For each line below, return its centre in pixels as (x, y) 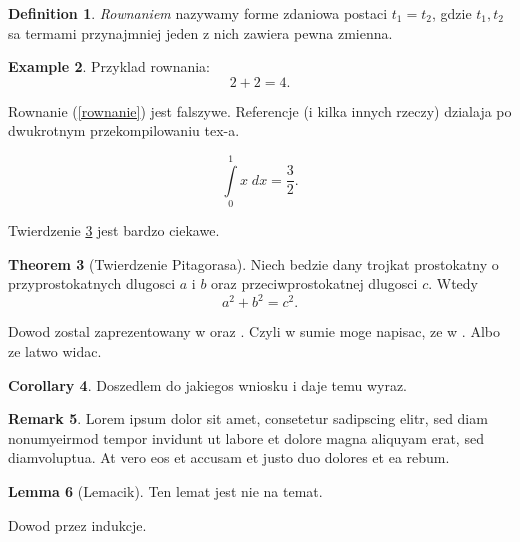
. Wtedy (453, 283)
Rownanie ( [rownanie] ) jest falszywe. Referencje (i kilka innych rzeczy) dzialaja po (260, 110)
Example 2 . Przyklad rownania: (109, 66)
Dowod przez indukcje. (77, 524)
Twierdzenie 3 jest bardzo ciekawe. (114, 230)
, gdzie (451, 13)
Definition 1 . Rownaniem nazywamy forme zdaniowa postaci (198, 13)
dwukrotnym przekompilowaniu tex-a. (124, 130)
